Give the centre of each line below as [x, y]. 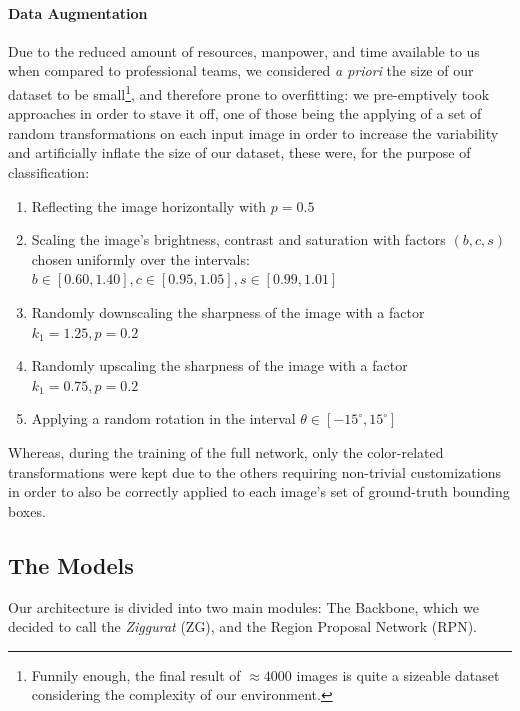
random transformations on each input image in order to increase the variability [253, 132]
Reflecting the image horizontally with [149, 205]
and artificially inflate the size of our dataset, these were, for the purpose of [239, 152]
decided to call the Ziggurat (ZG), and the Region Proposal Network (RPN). [242, 626]
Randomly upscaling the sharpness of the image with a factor [219, 365]
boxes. [27, 510]
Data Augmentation [78, 12]
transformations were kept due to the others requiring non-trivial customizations [255, 471]
